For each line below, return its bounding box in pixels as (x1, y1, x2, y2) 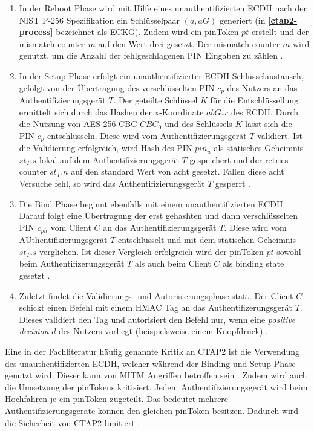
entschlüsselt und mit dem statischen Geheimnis (117, 233, 296, 246)
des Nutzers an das (227, 81, 298, 94)
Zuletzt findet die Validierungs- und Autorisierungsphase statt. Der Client (19, 289, 293, 302)
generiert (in (219, 13, 266, 26)
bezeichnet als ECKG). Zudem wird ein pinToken (56, 25, 239, 38)
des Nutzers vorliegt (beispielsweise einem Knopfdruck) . (59, 325, 268, 337)
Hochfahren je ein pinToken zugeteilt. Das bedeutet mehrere (5, 392, 229, 405)
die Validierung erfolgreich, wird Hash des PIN (19, 141, 192, 154)
